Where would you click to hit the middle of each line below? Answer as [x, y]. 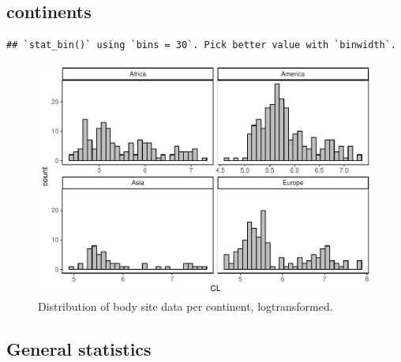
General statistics [79, 348]
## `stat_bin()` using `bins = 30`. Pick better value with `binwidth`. [201, 45]
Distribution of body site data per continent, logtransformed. [186, 306]
